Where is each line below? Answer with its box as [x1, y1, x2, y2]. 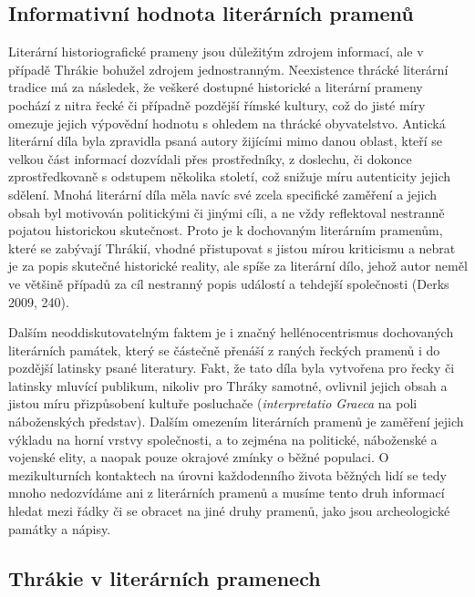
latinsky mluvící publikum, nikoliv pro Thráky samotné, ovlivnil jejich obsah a [8, 376, 448, 395]
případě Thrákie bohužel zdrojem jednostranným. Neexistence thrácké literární [8, 59, 449, 78]
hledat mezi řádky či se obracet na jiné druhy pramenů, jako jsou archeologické [8, 501, 450, 520]
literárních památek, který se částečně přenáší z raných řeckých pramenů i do [8, 340, 440, 359]
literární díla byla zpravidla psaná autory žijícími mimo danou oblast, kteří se [8, 131, 443, 150]
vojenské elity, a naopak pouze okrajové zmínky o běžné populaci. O [8, 448, 389, 467]
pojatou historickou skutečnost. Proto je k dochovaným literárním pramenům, [8, 221, 443, 240]
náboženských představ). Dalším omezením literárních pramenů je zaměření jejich [8, 412, 464, 431]
